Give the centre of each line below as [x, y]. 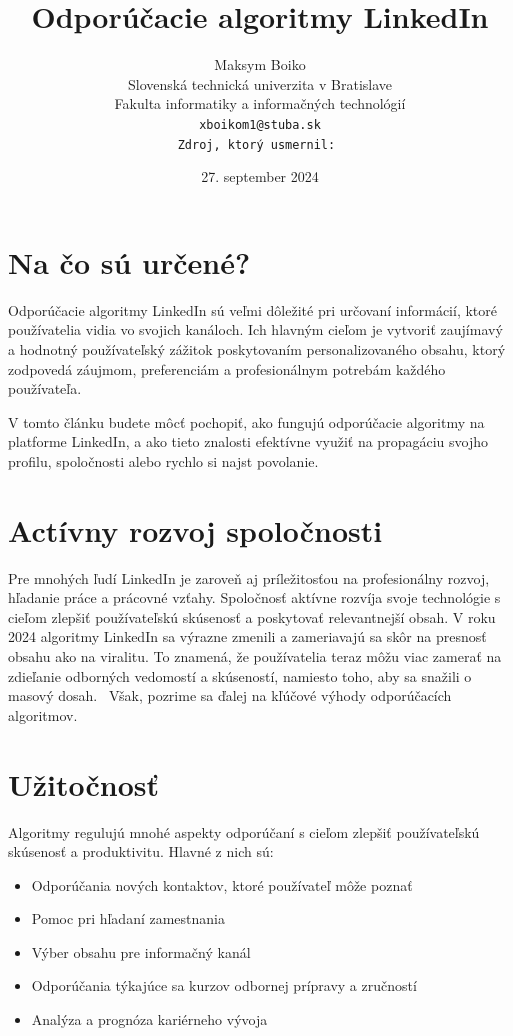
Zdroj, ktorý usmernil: [256, 144]
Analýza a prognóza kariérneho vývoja [149, 1019]
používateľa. [45, 388]
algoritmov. [43, 714]
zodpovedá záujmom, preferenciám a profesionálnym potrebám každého [227, 368]
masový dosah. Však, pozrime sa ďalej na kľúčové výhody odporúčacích [230, 695]
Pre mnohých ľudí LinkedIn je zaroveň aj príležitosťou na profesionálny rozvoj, [249, 577]
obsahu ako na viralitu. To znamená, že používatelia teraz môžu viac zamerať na [255, 656]
